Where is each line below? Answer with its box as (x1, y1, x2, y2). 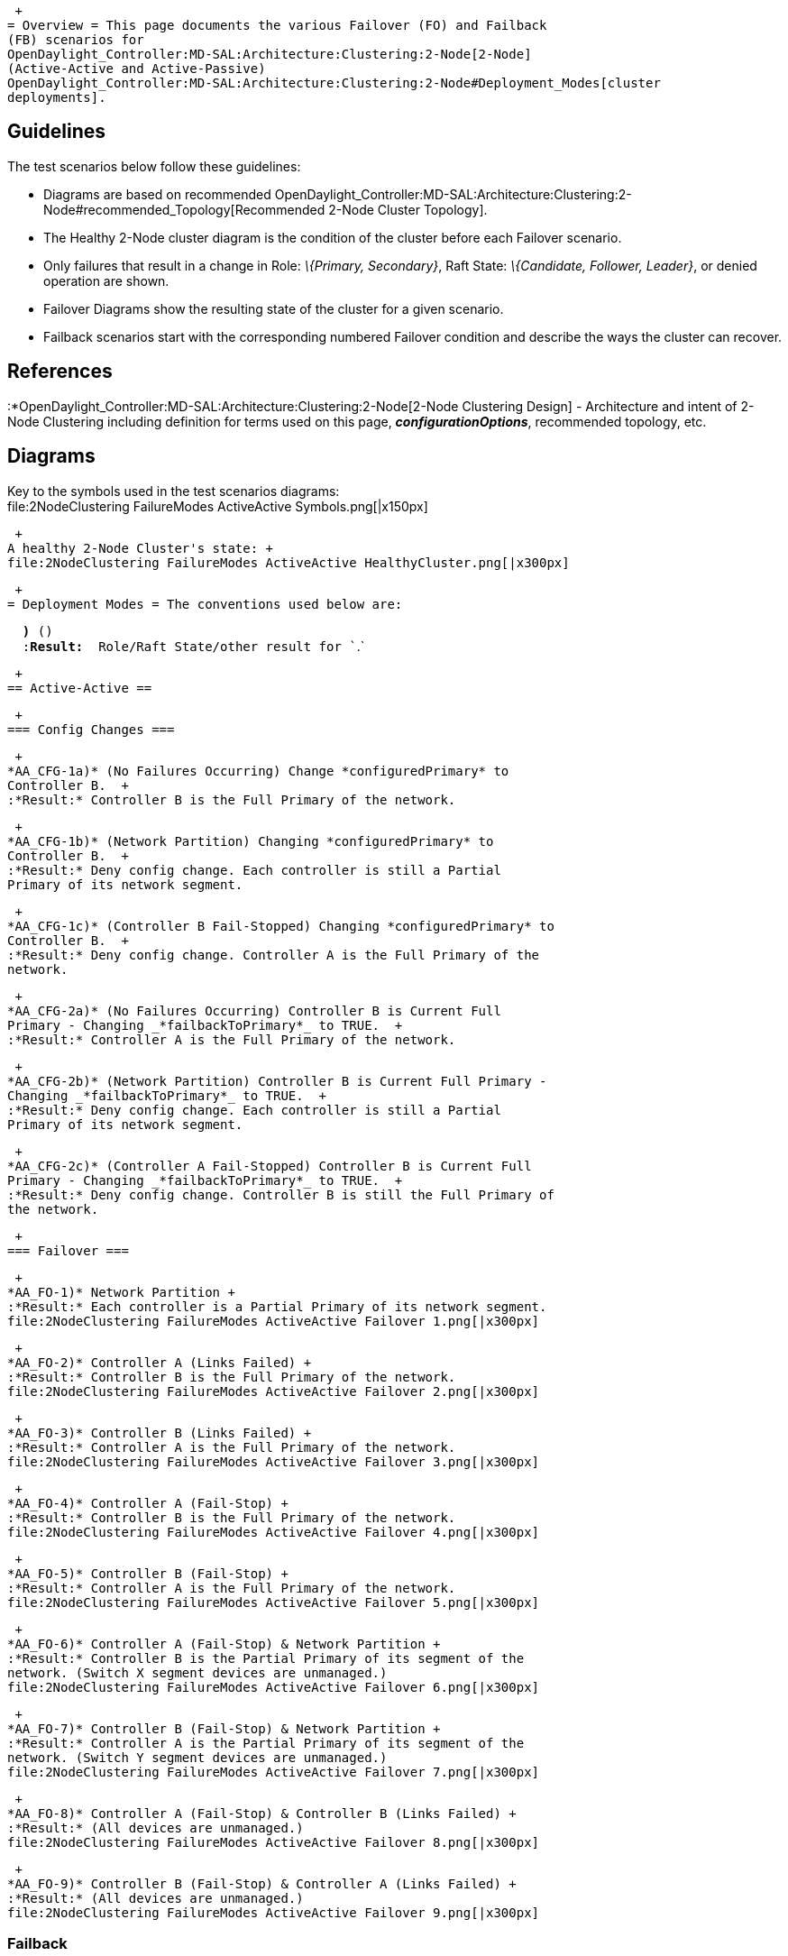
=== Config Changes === (7, 721, 175, 737)
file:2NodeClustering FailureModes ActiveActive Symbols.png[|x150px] (7, 498, 428, 514)
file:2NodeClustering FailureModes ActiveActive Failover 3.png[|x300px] (7, 1454, 540, 1469)
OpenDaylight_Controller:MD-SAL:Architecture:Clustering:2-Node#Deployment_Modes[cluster (7, 76, 661, 90)
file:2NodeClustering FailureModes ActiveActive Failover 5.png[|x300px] (7, 1594, 540, 1610)
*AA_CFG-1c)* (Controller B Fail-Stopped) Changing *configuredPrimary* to (7, 918, 554, 933)
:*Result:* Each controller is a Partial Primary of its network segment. (7, 1299, 547, 1314)
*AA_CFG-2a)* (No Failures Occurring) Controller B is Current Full (7, 1003, 501, 1018)
